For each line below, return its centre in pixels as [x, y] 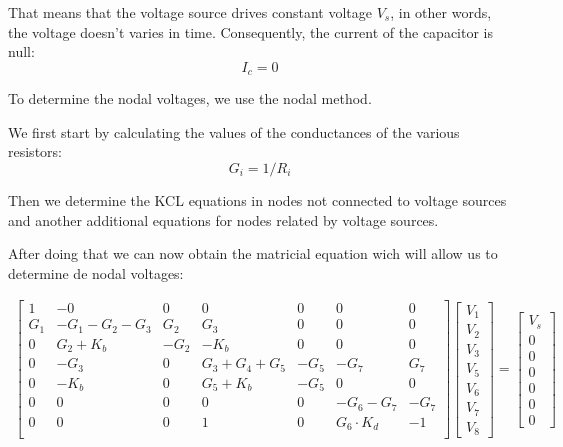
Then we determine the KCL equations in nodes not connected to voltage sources [257, 200]
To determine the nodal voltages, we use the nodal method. [190, 98]
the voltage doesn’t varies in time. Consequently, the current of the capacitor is [251, 31]
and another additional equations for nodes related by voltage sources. [223, 219]
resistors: [35, 151]
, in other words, [441, 12]
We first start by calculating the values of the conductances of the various [234, 131]
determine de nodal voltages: [96, 272]
